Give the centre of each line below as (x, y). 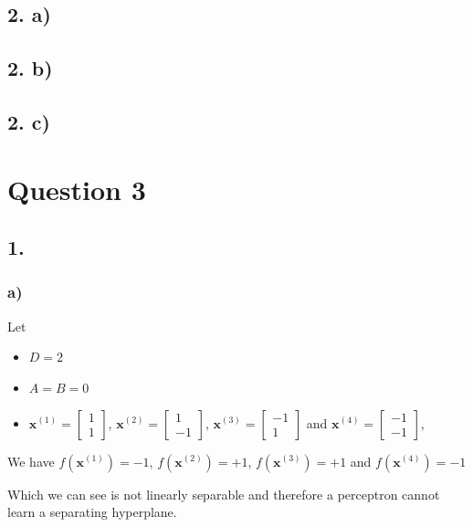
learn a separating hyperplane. (92, 512)
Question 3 (77, 189)
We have (31, 461)
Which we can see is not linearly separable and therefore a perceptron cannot (224, 494)
